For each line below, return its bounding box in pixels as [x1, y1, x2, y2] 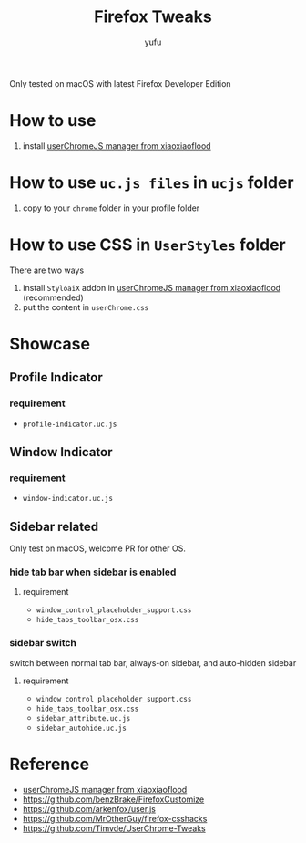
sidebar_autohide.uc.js [36, 723, 127, 733]
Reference [9, 754, 89, 775]
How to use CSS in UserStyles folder [9, 234, 286, 255]
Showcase [9, 333, 91, 354]
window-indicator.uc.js [22, 494, 114, 504]
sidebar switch [9, 637, 77, 650]
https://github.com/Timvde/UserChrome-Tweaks [22, 823, 207, 834]
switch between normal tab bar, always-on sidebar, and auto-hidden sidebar [9, 657, 297, 668]
